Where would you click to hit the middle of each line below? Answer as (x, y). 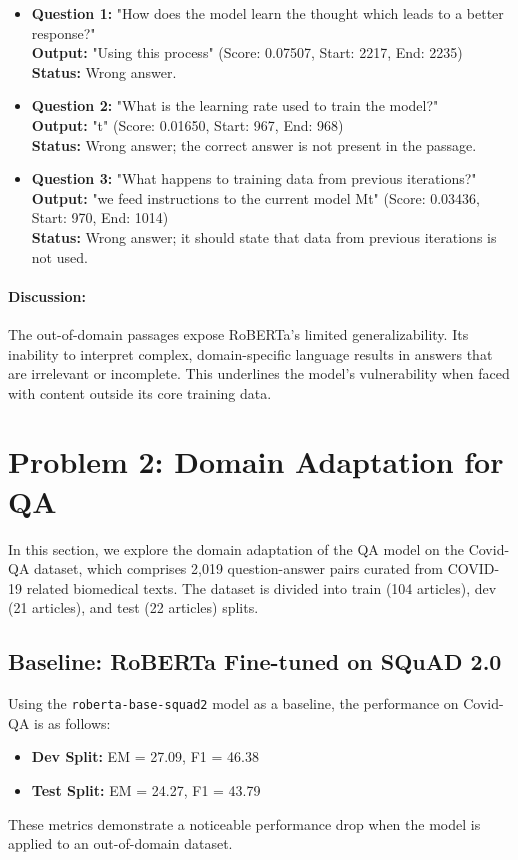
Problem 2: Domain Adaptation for (256, 461)
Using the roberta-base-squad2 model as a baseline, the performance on (233, 703)
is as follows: (72, 722)
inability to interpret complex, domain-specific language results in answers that (250, 353)
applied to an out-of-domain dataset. (120, 843)
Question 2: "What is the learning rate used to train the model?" (235, 105)
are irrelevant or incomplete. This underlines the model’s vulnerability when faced (259, 373)
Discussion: (47, 295)
